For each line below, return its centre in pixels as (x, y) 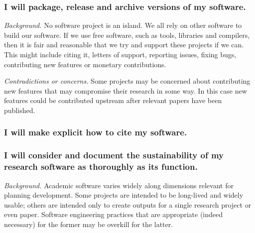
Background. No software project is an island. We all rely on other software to (123, 25)
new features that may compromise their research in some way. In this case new (126, 90)
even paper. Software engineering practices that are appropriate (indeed (114, 214)
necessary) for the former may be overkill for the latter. (89, 224)
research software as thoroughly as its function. (101, 167)
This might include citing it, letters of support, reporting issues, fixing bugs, (120, 54)
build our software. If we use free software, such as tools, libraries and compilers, (127, 35)
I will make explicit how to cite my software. (96, 132)
